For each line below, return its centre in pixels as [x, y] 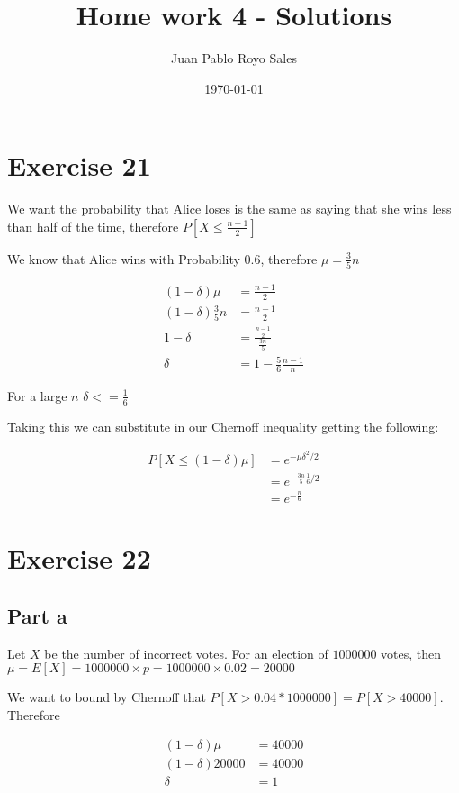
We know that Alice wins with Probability [124, 258]
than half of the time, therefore [93, 226]
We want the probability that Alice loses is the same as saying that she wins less [229, 209]
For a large [37, 395]
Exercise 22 [79, 558]
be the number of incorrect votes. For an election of [186, 653]
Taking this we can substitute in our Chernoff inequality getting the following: [223, 426]
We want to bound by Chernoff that [107, 697]
